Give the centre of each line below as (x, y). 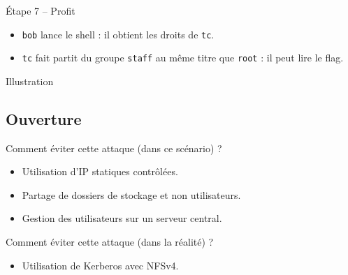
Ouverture (44, 118)
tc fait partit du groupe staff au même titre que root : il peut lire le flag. (183, 58)
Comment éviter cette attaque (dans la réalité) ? (110, 242)
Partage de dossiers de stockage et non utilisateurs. (131, 194)
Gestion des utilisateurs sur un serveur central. (122, 218)
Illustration (30, 81)
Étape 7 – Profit (41, 10)
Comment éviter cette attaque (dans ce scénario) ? (114, 148)
